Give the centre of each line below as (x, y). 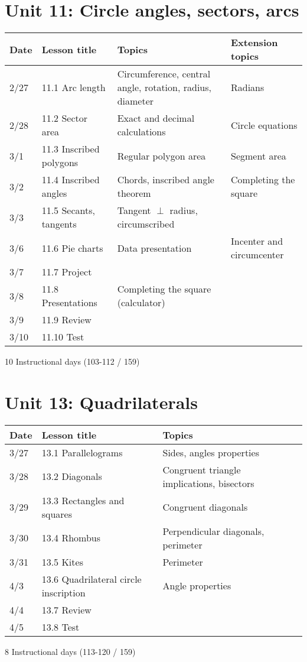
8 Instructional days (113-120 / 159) (70, 651)
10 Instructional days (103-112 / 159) (72, 361)
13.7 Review (66, 609)
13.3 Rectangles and (83, 500)
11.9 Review (66, 320)
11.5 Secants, (68, 210)
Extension (254, 43)
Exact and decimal (156, 118)
